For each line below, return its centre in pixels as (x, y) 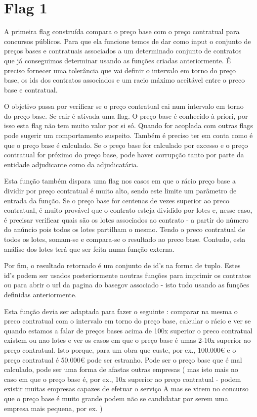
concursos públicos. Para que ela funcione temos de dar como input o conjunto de (128, 41)
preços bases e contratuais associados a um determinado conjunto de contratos (123, 51)
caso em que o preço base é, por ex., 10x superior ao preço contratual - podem (123, 379)
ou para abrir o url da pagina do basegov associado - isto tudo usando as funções (127, 285)
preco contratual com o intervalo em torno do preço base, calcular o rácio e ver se (128, 321)
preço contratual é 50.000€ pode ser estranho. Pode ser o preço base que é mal (123, 359)
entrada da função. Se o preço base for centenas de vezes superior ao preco (117, 200)
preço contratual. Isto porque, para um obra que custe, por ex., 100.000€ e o (120, 349)
